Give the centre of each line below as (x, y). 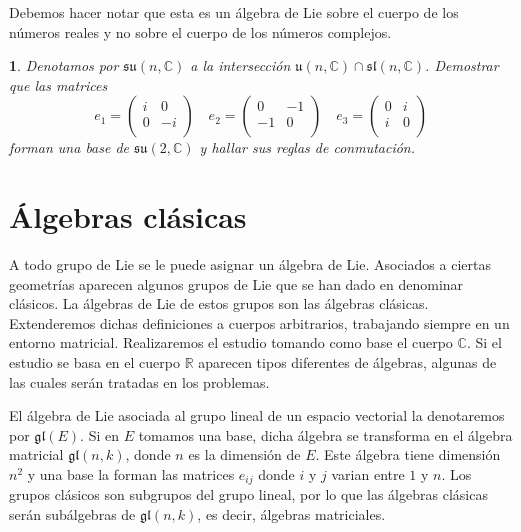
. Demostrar (462, 65)
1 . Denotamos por (64, 65)
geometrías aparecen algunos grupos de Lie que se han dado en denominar (236, 283)
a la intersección (240, 65)
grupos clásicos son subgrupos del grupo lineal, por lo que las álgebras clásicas (248, 494)
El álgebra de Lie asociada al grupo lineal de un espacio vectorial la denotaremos (257, 415)
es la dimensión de (244, 454)
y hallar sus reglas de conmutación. (307, 147)
